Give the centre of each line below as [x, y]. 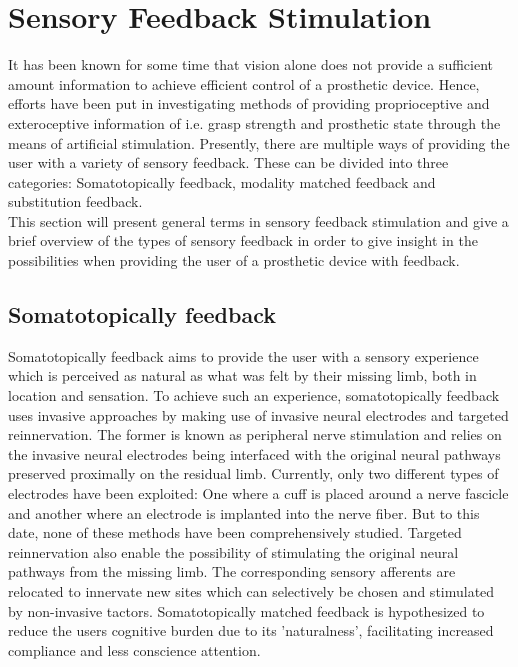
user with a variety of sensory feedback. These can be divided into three [228, 162]
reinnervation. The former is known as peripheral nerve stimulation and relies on [255, 434]
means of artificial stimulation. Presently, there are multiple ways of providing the [259, 142]
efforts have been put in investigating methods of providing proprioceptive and [249, 103]
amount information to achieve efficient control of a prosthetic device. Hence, [244, 83]
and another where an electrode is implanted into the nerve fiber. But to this [244, 512]
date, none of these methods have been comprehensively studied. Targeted [235, 532]
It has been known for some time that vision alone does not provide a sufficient [250, 64]
